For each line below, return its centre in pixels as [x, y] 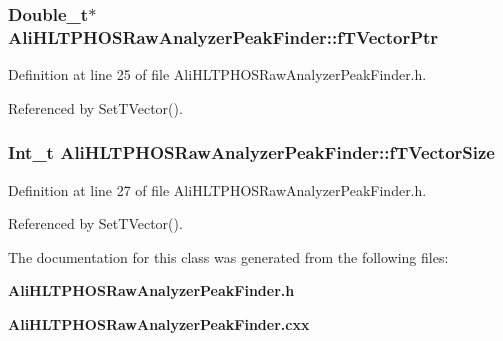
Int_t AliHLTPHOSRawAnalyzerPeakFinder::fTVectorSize [251, 152]
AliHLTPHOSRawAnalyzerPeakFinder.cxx [159, 323]
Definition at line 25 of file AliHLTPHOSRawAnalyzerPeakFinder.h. [217, 74]
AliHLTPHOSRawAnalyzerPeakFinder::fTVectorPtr [223, 36]
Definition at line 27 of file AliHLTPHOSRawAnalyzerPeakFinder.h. [217, 189]
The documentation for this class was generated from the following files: [228, 256]
